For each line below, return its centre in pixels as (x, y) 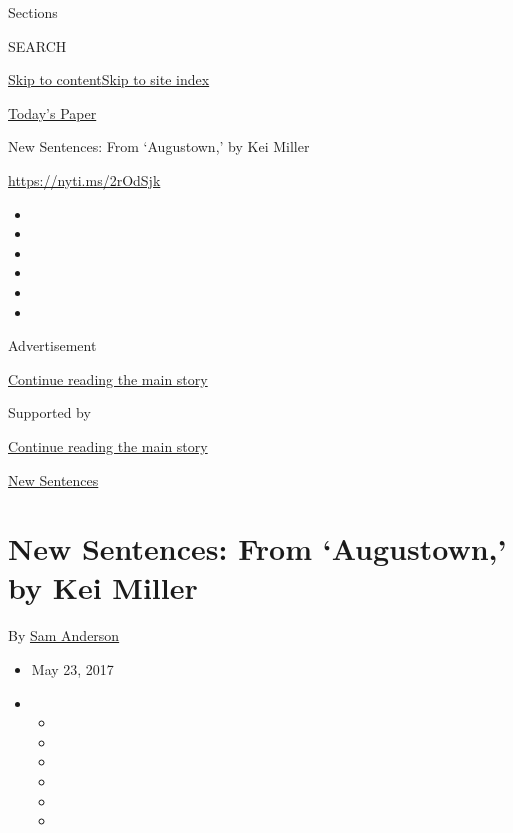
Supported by (49, 412)
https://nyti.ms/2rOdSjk (84, 179)
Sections (33, 12)
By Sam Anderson (64, 635)
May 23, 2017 (72, 669)
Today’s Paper (52, 112)
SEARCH (37, 45)
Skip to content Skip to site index (109, 79)
